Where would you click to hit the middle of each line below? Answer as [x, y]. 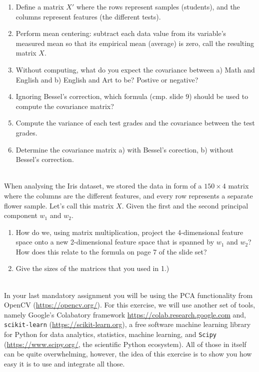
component [21, 215]
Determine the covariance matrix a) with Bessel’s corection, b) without [124, 149]
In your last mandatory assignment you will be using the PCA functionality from [128, 295]
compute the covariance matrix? [65, 106]
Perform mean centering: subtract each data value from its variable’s [121, 33]
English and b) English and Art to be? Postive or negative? [107, 79]
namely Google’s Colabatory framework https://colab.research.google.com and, [125, 314]
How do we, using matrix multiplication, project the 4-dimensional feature [129, 232]
